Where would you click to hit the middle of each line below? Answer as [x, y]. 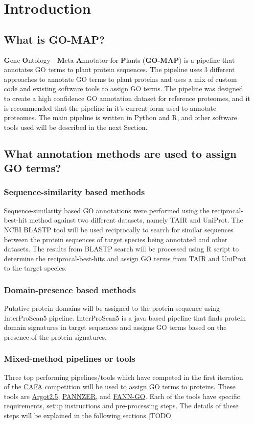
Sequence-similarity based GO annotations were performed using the [107, 210]
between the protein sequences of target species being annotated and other [116, 239]
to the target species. [35, 268]
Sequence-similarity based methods [74, 192]
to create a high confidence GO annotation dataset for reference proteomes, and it [127, 98]
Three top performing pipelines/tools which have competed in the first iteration [124, 377]
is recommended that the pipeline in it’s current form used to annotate [110, 108]
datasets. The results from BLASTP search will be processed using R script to [121, 249]
